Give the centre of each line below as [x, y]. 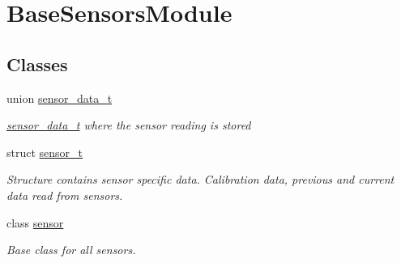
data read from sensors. [65, 195]
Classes [37, 64]
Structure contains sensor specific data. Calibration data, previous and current [200, 179]
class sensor [35, 222]
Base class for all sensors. [71, 250]
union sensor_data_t [60, 98]
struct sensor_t [45, 152]
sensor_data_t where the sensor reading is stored [129, 125]
